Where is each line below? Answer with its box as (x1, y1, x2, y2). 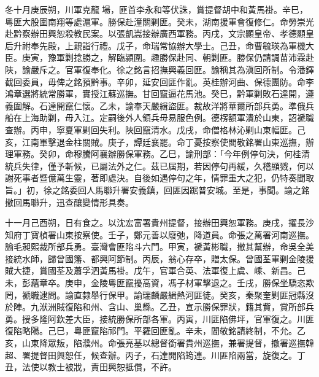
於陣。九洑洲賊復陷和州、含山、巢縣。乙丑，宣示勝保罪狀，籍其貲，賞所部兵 (5, 300, 314, 313)
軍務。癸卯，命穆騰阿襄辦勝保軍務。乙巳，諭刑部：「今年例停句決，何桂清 (13, 147, 310, 160)
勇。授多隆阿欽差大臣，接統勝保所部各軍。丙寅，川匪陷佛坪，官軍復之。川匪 (5, 312, 314, 325)
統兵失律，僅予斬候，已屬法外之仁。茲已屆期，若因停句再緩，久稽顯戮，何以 (5, 159, 314, 172)
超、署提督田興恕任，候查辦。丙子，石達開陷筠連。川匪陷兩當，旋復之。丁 (5, 348, 306, 361)
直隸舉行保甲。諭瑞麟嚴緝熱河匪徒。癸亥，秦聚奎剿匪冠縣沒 (73, 288, 314, 301)
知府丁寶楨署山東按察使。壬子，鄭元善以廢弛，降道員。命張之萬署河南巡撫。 (5, 228, 314, 241)
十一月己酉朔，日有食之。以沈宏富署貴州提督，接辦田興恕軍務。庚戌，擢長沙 (5, 216, 314, 229)
